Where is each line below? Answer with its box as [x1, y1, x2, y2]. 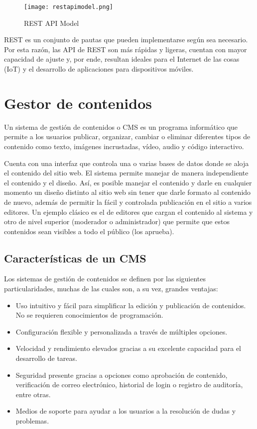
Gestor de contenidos [4, 92, 152, 113]
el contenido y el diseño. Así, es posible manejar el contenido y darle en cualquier [4, 177, 252, 187]
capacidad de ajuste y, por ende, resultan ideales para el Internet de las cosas [4, 54, 240, 64]
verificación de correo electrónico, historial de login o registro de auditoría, [15, 379, 243, 390]
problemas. [15, 416, 49, 426]
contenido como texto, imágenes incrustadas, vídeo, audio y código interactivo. [4, 141, 244, 151]
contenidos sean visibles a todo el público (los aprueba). [4, 226, 174, 236]
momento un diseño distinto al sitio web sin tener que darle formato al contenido [4, 187, 251, 197]
